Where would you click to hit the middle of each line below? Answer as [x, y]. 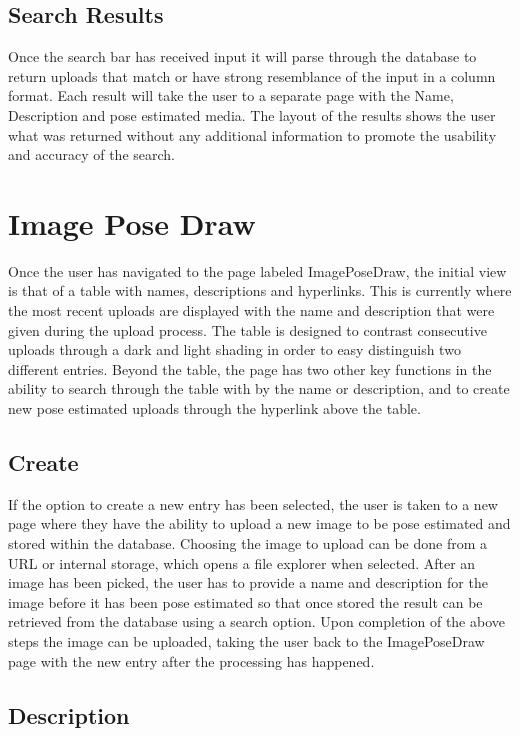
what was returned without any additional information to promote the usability [252, 134]
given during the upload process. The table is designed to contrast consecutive [247, 329]
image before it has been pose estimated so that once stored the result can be [245, 601]
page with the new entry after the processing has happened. [191, 660]
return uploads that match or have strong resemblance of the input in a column [252, 75]
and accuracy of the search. [91, 154]
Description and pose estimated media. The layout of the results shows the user [252, 114]
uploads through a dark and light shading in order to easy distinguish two [234, 349]
